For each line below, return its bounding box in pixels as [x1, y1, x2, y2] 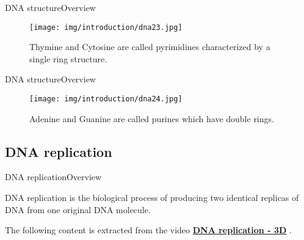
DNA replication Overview [5, 170, 102, 183]
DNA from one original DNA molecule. [5, 203, 151, 216]
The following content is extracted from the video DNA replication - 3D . [5, 224, 292, 236]
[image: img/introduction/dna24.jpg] [29, 95, 183, 104]
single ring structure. [29, 52, 107, 65]
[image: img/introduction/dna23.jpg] [29, 23, 183, 32]
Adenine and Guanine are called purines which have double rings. [29, 112, 274, 125]
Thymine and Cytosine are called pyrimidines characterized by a [29, 40, 270, 53]
